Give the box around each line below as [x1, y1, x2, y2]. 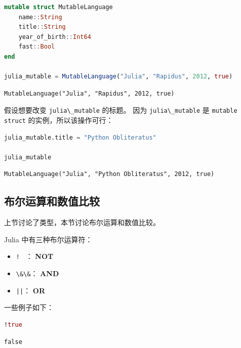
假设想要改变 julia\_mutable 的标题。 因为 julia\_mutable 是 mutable [4, 105, 237, 115]
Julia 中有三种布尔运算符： [4, 234, 93, 244]
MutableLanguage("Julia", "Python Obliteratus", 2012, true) [4, 170, 215, 178]
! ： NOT [16, 251, 54, 262]
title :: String [18, 23, 66, 31]
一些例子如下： [4, 302, 54, 313]
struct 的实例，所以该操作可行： [4, 115, 113, 125]
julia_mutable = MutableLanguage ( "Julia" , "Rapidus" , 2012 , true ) [4, 73, 233, 80]
